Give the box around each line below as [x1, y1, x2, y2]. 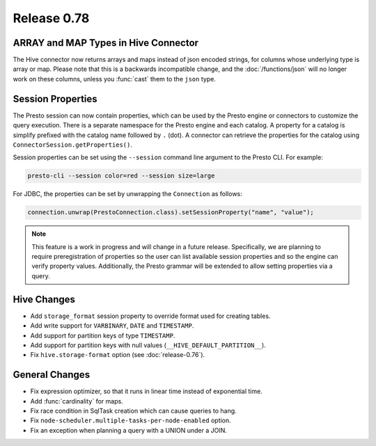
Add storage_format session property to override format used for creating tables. [30, 312, 271, 320]
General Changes [13, 369, 91, 381]
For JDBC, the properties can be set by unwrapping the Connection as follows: [13, 190, 243, 198]
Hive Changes [13, 293, 76, 305]
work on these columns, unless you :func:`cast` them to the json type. [13, 74, 216, 83]
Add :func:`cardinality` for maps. [30, 397, 123, 405]
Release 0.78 [13, 10, 90, 26]
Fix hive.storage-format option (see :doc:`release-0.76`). [30, 351, 205, 359]
